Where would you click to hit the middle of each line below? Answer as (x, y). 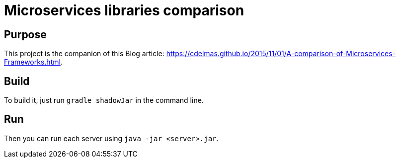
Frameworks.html (32, 62)
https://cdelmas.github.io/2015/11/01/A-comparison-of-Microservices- (281, 54)
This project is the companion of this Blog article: (84, 54)
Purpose (25, 34)
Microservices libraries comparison (124, 10)
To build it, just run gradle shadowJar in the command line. (104, 100)
